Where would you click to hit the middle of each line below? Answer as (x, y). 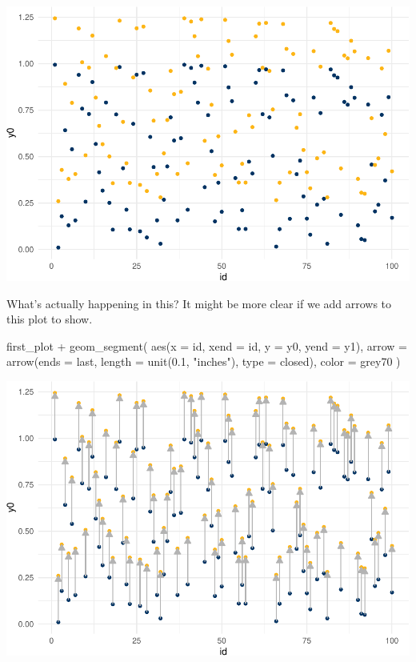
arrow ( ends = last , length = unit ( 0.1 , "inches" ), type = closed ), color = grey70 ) (204, 361)
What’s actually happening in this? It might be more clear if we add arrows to (199, 303)
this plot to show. (50, 319)
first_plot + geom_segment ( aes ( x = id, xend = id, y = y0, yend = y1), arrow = (207, 345)
